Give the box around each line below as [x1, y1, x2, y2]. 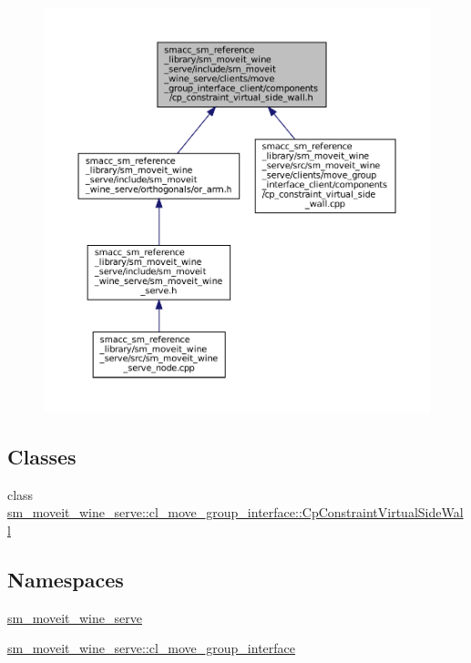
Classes [7, 443, 77, 471]
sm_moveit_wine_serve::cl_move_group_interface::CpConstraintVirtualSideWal [7, 503, 464, 522]
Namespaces [7, 566, 124, 594]
